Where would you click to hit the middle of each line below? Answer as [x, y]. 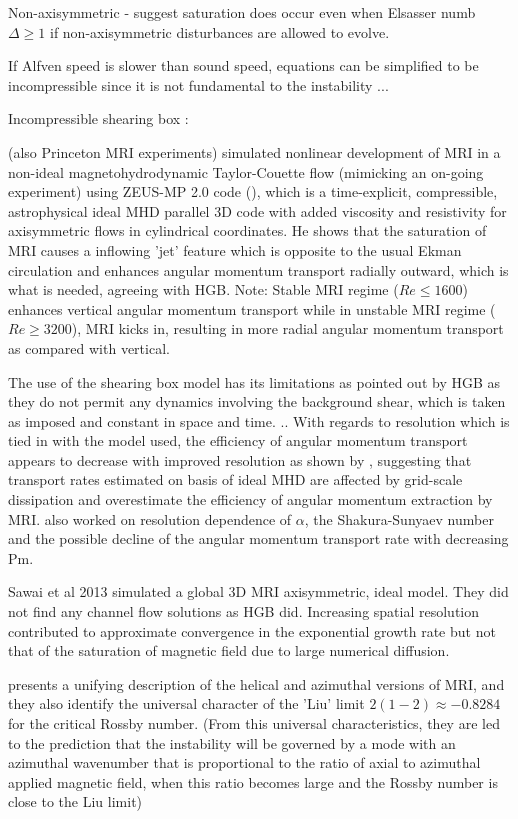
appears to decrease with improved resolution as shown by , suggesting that [240, 459]
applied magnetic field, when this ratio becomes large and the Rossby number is [253, 781]
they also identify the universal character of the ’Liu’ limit [186, 703]
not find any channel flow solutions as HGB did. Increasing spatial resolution [244, 611]
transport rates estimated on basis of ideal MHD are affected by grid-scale [235, 479]
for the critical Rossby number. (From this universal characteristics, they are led [254, 723]
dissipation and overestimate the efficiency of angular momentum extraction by [250, 499]
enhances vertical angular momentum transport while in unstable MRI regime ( [252, 308]
